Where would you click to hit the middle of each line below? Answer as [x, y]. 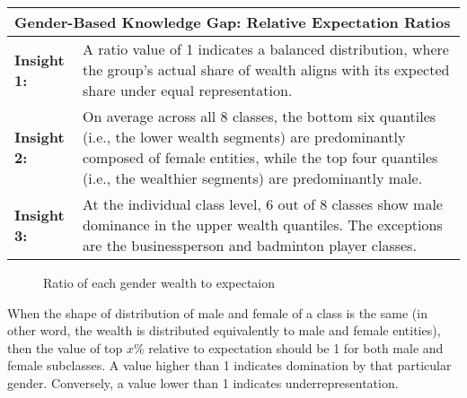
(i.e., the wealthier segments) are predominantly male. [253, 178]
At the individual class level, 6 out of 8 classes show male [263, 204]
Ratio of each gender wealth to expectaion [159, 282]
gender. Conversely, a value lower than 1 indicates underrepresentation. [203, 382]
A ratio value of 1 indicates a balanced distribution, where [266, 49]
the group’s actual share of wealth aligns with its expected [266, 69]
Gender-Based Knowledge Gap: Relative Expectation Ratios [233, 22]
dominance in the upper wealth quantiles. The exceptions [263, 225]
